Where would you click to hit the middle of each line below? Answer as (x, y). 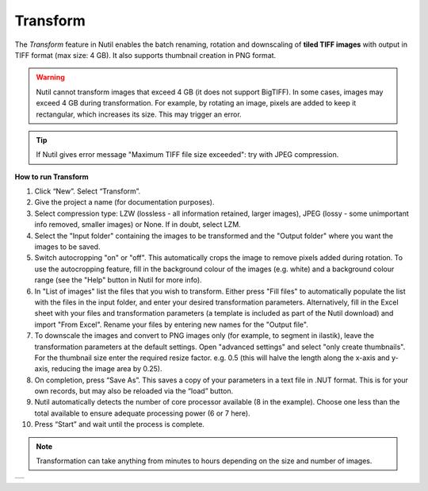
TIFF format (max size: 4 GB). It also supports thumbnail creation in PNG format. (145, 55)
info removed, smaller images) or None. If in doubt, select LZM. (138, 224)
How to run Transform (52, 176)
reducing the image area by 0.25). (107, 369)
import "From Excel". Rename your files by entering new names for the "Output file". (171, 324)
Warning (50, 77)
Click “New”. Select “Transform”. (88, 191)
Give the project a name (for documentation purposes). (124, 202)
